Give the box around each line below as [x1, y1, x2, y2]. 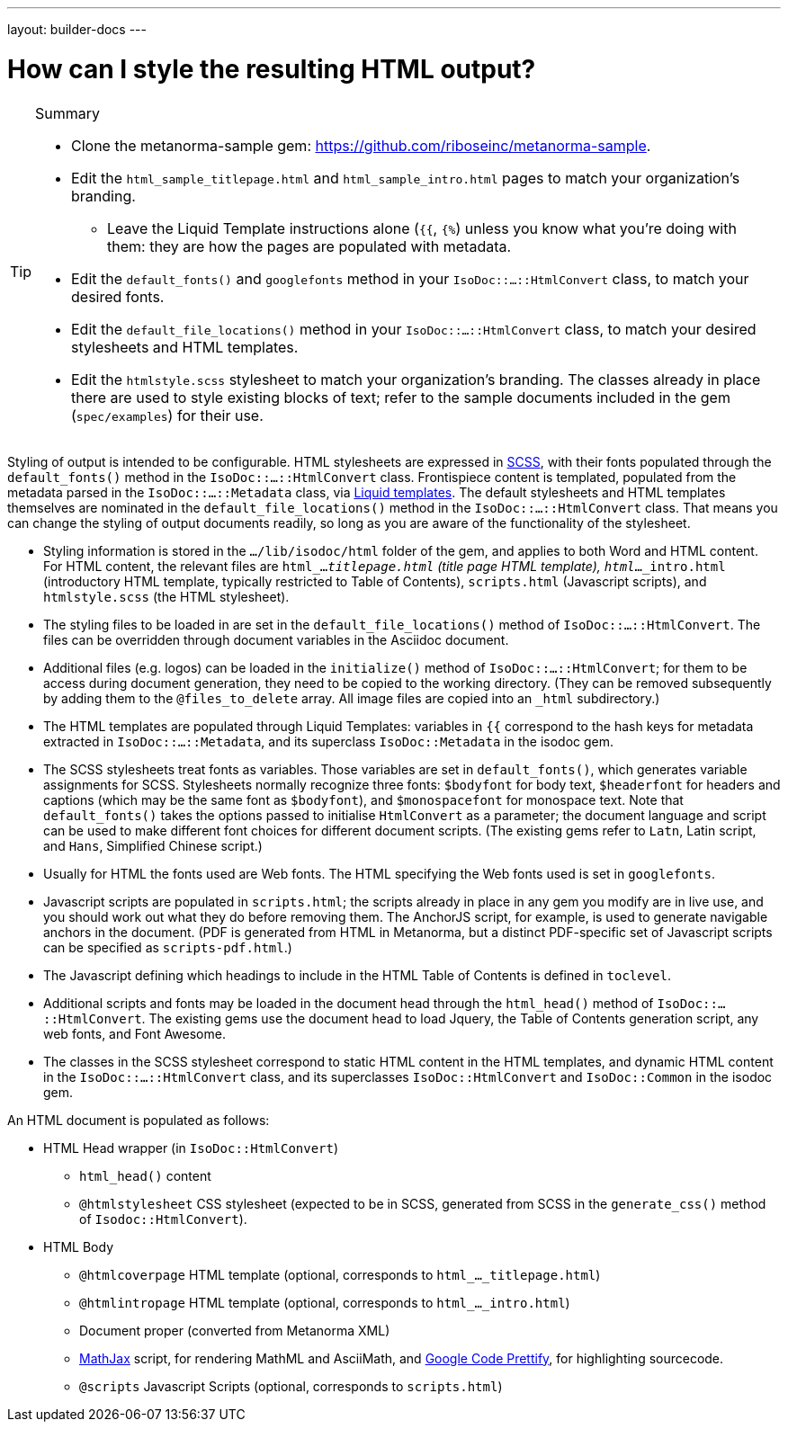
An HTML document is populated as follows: [7, 1112, 270, 1128]
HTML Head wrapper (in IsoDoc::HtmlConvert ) [43, 1139, 339, 1156]
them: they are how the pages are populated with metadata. [107, 237, 512, 255]
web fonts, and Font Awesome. [43, 1025, 226, 1041]
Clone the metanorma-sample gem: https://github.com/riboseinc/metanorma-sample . [71, 136, 651, 155]
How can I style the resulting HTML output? [7, 53, 536, 85]
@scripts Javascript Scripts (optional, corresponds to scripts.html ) [79, 1378, 503, 1394]
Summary [35, 103, 101, 122]
